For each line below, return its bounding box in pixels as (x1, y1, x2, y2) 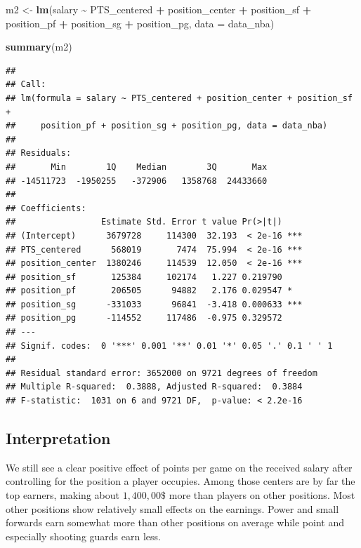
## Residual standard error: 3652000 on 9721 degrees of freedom (6, 368, 317, 378)
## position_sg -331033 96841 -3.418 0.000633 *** (6, 299, 303, 309)
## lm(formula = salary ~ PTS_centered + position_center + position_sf (6, 93, 353, 103)
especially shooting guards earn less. (6, 528, 161, 543)
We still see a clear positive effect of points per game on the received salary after (6, 460, 353, 474)
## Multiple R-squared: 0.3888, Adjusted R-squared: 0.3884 (6, 382, 303, 392)
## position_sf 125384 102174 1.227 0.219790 (6, 272, 282, 282)
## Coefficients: (6, 203, 86, 213)
